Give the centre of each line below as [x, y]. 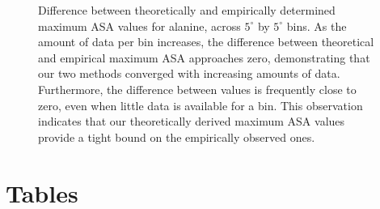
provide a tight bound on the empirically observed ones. [177, 136]
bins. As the [317, 26]
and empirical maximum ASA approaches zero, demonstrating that [204, 57]
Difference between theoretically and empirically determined [187, 10]
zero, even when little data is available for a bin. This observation [201, 105]
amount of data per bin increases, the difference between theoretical [206, 42]
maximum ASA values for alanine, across [139, 26]
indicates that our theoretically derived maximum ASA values [192, 121]
